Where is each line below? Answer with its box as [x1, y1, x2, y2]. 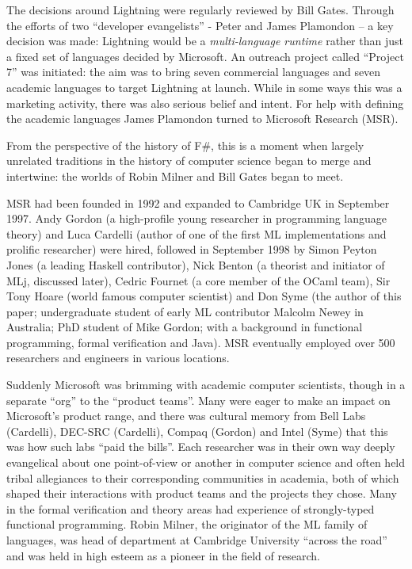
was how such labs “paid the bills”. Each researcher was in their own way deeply [6, 438, 395, 455]
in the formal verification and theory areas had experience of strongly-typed [6, 500, 375, 517]
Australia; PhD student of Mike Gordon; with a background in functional [6, 319, 363, 335]
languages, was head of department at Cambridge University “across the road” [6, 532, 387, 548]
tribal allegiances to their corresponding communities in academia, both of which [6, 469, 399, 486]
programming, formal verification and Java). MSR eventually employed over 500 [6, 334, 395, 350]
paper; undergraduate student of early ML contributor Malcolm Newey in [6, 303, 364, 319]
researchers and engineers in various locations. [6, 349, 230, 366]
